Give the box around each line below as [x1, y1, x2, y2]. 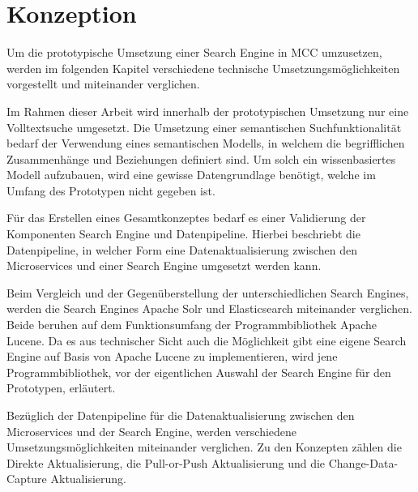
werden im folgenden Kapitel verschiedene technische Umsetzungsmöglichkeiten [6, 59, 400, 76]
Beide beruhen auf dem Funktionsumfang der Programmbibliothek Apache [6, 316, 377, 333]
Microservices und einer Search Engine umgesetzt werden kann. [6, 257, 322, 274]
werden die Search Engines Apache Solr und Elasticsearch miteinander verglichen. [6, 300, 412, 317]
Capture [6, 470, 47, 487]
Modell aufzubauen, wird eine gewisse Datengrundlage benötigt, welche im [6, 166, 376, 183]
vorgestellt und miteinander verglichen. [6, 75, 200, 92]
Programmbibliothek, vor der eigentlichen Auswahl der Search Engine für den [6, 363, 391, 380]
